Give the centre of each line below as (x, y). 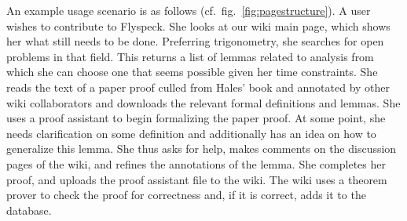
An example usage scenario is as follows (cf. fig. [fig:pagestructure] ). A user (189, 10)
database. (29, 210)
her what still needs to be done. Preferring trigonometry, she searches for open (195, 41)
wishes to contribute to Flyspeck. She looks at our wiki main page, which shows (198, 25)
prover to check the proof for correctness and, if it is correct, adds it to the (186, 195)
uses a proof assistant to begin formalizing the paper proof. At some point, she (196, 118)
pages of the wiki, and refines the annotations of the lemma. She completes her (196, 163)
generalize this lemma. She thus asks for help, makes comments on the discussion (202, 149)
